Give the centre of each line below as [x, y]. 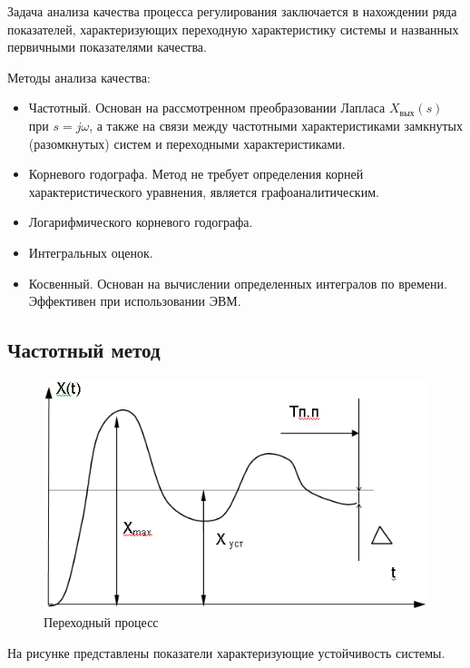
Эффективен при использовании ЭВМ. [135, 301]
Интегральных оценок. [91, 252]
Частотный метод [84, 350]
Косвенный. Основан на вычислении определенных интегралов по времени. [238, 283]
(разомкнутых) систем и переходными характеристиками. [187, 143]
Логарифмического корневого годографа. [141, 222]
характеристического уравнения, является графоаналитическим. [204, 191]
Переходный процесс [101, 622]
